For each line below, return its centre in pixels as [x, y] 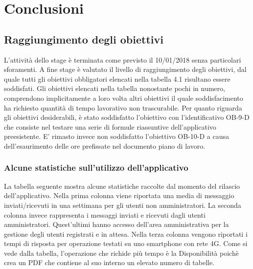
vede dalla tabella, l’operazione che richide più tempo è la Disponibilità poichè [121, 253]
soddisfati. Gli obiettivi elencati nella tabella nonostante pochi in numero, [115, 88]
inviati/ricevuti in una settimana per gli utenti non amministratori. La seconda [123, 205]
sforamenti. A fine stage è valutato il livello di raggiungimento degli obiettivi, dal [125, 69]
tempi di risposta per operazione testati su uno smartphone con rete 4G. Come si [126, 243]
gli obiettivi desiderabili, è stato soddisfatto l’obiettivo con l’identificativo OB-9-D [127, 117]
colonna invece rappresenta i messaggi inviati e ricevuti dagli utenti [105, 214]
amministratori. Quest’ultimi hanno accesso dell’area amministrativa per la [116, 224]
